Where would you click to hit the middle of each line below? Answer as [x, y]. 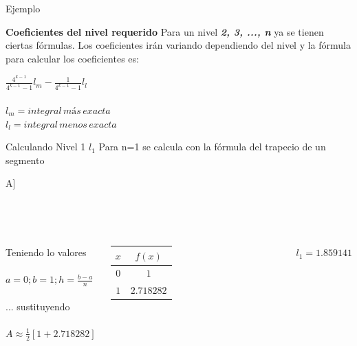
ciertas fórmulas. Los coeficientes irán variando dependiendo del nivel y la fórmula [178, 45]
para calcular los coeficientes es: [72, 58]
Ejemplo [23, 8]
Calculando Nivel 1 [46, 147]
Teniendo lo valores [46, 252]
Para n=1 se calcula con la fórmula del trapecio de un [212, 147]
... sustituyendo [38, 306]
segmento [25, 160]
